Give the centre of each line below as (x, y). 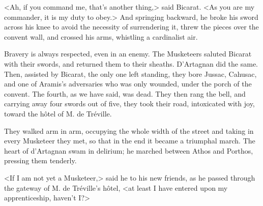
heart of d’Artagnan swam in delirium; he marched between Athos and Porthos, (129, 150)
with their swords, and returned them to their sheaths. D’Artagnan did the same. (131, 63)
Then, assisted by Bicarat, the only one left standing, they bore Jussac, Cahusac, (130, 73)
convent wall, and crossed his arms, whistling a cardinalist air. (101, 36)
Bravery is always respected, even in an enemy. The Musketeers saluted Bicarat (128, 54)
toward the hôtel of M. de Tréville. (58, 113)
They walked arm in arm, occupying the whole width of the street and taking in (129, 130)
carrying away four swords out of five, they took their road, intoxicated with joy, (129, 104)
